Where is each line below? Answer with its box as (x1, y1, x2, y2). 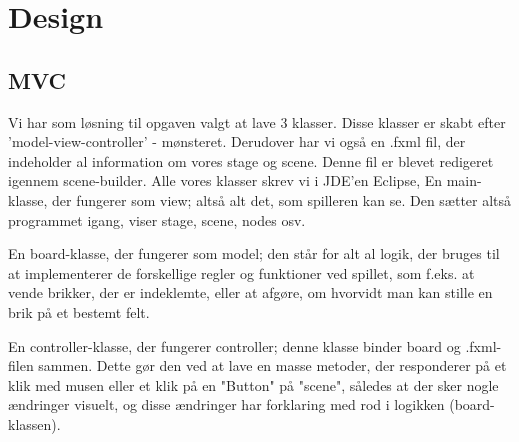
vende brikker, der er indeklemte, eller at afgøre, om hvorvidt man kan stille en (8, 282, 493, 303)
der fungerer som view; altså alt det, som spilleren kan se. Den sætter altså (52, 189, 512, 210)
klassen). (8, 413, 61, 434)
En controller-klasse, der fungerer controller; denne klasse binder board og (8, 335, 461, 356)
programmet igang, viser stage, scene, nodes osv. (8, 209, 306, 230)
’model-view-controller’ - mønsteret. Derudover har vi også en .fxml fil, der (8, 131, 466, 152)
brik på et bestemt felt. (8, 301, 150, 322)
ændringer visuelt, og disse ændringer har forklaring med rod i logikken (8, 394, 445, 415)
